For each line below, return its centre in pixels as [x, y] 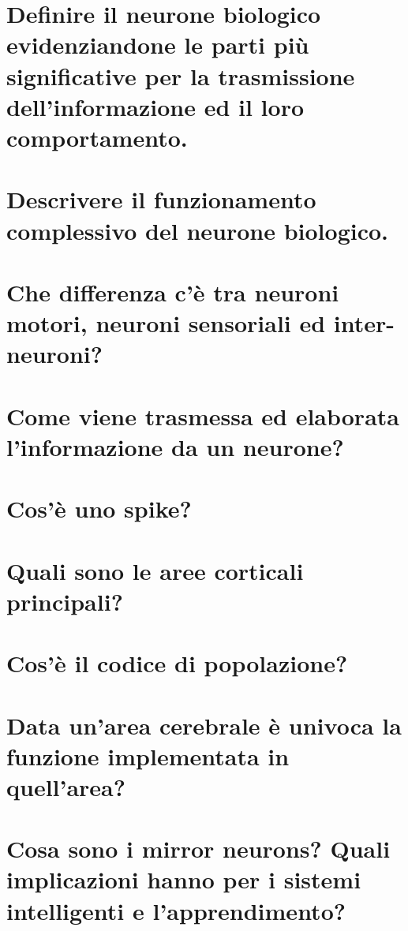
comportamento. [97, 137]
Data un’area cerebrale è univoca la [204, 725]
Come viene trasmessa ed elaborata [203, 415]
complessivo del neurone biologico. [198, 230]
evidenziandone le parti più [158, 45]
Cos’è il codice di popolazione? [177, 663]
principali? [65, 601]
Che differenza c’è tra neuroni [173, 292]
